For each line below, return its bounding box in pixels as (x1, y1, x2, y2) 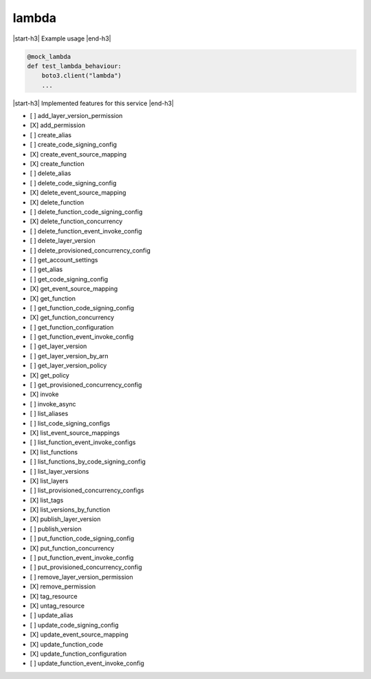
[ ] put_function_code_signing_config (30, 534, 135, 542)
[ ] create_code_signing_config (30, 141, 117, 149)
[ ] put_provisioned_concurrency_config (30, 563, 142, 571)
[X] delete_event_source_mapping (30, 189, 126, 197)
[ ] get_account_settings (30, 255, 98, 264)
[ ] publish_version (30, 525, 82, 533)
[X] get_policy (30, 371, 70, 379)
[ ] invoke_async (30, 400, 76, 408)
